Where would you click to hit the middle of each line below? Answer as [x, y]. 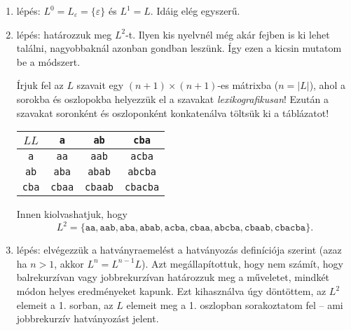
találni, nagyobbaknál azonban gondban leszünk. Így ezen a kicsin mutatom [179, 48]
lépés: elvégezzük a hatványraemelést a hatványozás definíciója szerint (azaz [179, 250]
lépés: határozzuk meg [64, 34]
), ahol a [327, 85]
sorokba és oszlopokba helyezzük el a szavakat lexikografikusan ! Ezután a [172, 98]
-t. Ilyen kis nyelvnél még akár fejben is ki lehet [228, 34]
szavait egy [100, 85]
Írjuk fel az [40, 85]
